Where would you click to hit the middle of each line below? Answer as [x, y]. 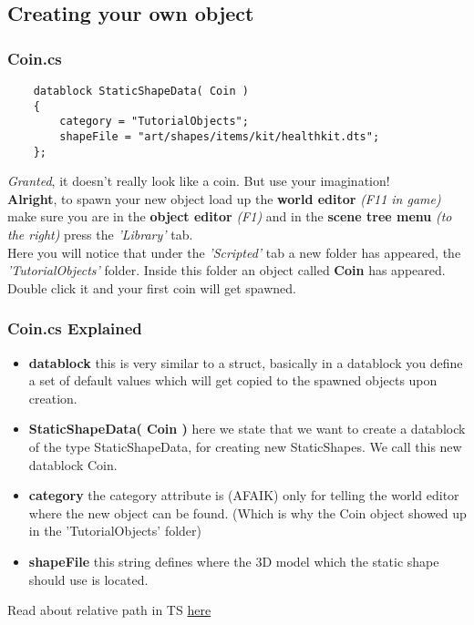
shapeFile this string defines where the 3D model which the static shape [234, 561]
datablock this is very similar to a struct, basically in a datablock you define [246, 362]
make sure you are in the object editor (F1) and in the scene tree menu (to [230, 216]
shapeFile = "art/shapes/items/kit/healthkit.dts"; [220, 136]
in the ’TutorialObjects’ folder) [115, 531]
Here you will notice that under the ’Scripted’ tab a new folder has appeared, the [234, 252]
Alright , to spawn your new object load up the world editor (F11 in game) [224, 198]
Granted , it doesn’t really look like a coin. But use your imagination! [199, 181]
